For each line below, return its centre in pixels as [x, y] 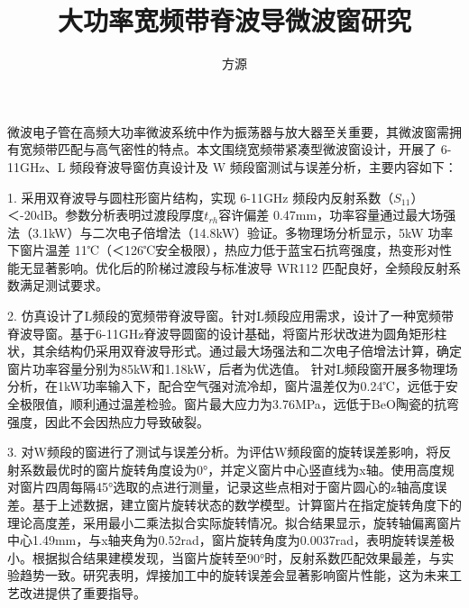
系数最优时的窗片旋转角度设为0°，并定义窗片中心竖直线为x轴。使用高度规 [237, 469]
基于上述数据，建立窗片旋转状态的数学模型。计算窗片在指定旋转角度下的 [247, 504]
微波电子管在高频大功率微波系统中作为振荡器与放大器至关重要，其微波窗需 [228, 131]
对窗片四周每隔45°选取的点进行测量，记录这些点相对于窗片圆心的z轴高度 [221, 487]
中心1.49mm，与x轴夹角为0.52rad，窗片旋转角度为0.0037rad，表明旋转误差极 [231, 540]
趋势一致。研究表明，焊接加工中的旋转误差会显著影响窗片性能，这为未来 [234, 575]
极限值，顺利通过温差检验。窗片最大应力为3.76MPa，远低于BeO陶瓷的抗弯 [239, 404]
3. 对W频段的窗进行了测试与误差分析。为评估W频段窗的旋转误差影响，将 [223, 452]
